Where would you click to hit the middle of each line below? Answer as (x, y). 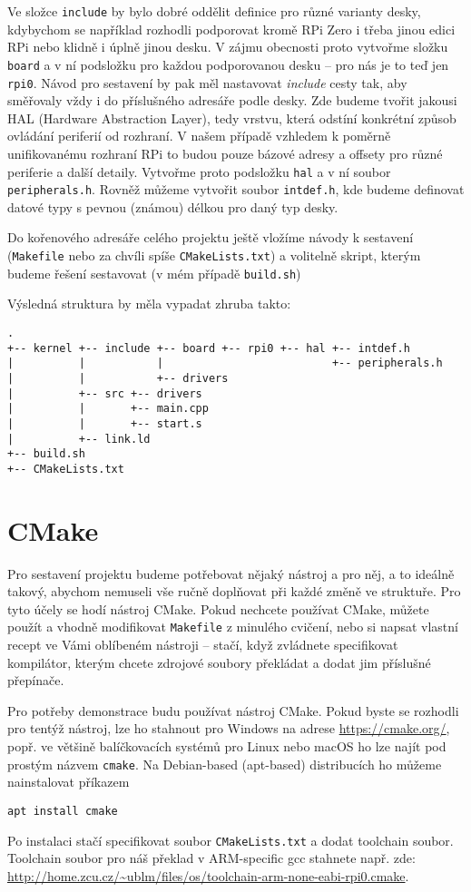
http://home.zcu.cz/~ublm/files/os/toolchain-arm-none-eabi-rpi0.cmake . (208, 875)
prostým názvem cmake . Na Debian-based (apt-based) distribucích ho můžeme (225, 764)
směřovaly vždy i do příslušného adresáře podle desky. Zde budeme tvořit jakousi (232, 100)
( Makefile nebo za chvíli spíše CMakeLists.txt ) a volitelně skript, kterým (214, 255)
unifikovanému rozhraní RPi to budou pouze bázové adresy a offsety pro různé (225, 153)
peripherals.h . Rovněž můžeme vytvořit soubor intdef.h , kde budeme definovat (236, 189)
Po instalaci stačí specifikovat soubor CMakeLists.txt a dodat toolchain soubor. (231, 840)
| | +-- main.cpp (108, 409)
